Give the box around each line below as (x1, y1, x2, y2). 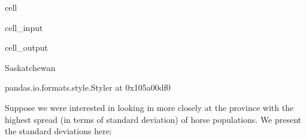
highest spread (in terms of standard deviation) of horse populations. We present (5, 113, 302, 125)
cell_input (5, 21, 43, 33)
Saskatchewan (5, 61, 56, 73)
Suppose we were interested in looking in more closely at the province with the (5, 101, 294, 113)
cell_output (5, 41, 48, 54)
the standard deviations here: (5, 125, 112, 137)
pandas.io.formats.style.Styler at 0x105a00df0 (5, 81, 171, 94)
